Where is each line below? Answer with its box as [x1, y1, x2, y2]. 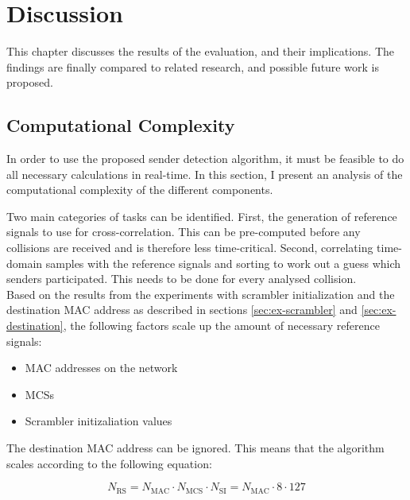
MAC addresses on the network [25, 359, 178, 376]
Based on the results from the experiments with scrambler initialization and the [6, 285, 395, 302]
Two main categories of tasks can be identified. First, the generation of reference [6, 207, 397, 224]
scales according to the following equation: [6, 455, 212, 471]
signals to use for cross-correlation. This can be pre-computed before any [6, 223, 361, 240]
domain [6, 254, 43, 271]
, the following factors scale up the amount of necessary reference [63, 317, 380, 334]
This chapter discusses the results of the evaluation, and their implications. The [6, 43, 394, 60]
